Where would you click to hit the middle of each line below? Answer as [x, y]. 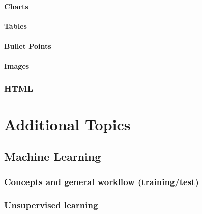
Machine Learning [53, 156]
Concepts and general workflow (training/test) [102, 181]
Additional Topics [67, 124]
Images [17, 66]
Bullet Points [28, 45]
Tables [16, 26]
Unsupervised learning [51, 205]
